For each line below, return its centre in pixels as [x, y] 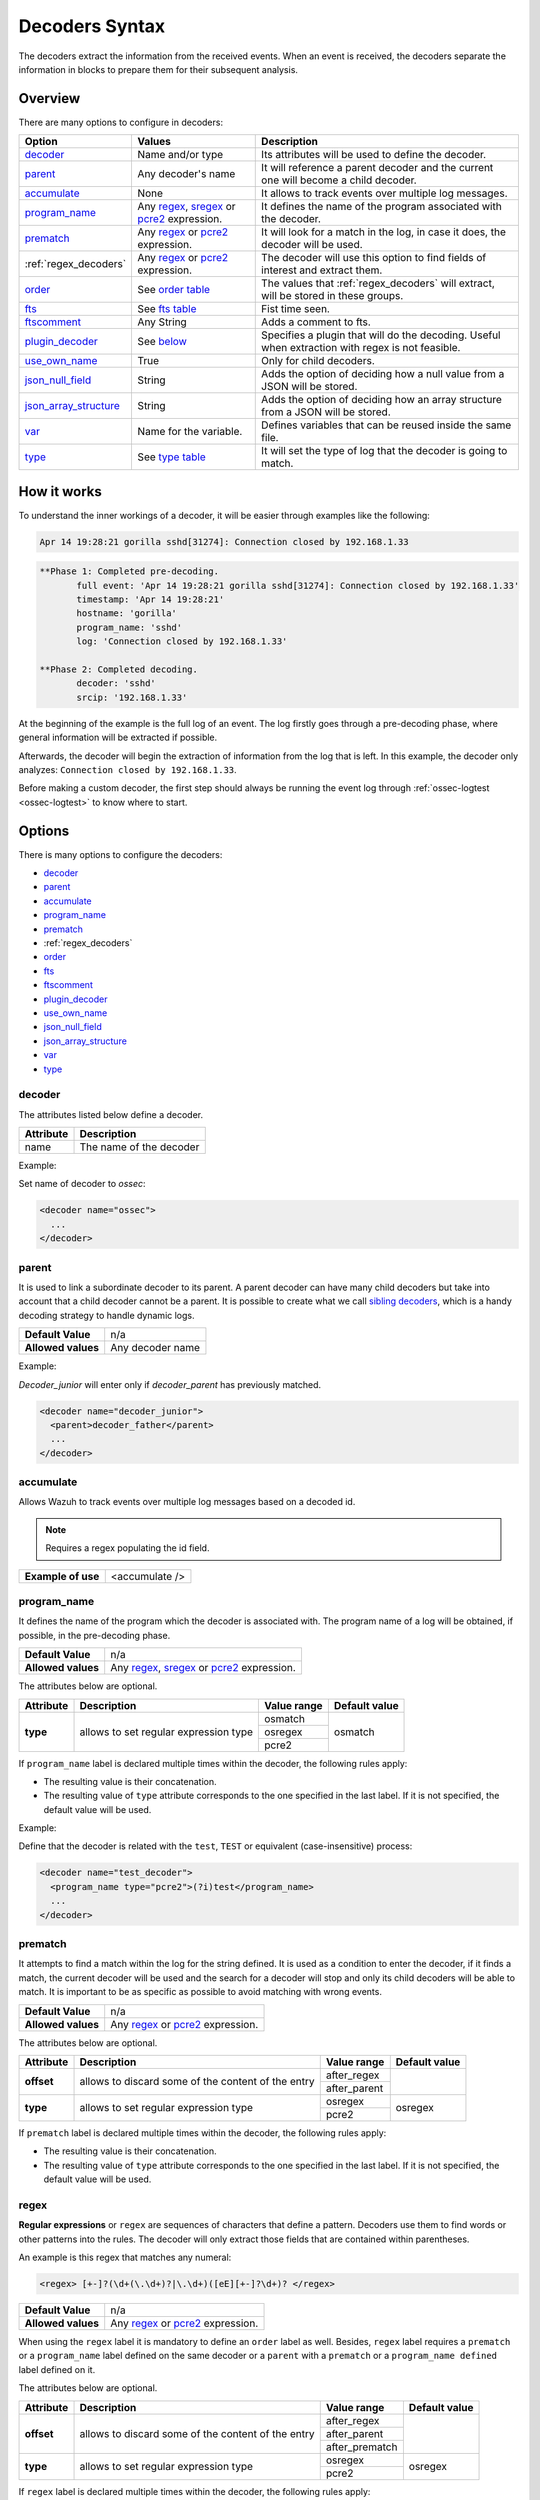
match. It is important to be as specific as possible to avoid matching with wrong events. [200, 1992]
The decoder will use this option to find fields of [374, 258]
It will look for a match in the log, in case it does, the [384, 232]
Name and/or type [180, 155]
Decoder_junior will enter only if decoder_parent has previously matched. [170, 1384]
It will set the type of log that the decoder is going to [384, 451]
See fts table [167, 309]
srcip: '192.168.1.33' [132, 697]
